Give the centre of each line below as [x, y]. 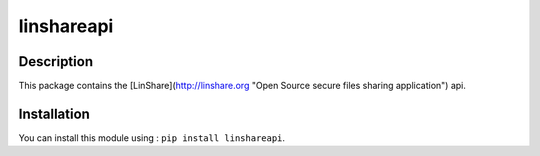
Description [56, 61]
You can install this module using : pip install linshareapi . [151, 137]
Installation [54, 113]
